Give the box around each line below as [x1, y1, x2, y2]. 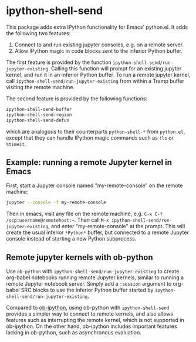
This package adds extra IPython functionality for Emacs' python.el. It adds [6, 23, 188, 31]
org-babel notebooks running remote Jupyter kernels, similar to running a [6, 274, 184, 281]
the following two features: [6, 29, 71, 36]
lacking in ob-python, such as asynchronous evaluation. [6, 329, 142, 336]
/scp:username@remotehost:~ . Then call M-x [6, 216, 109, 224]
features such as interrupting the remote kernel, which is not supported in [6, 317, 184, 324]
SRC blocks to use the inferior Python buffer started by [21, 286, 154, 294]
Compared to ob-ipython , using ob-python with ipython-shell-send [6, 304, 170, 311]
